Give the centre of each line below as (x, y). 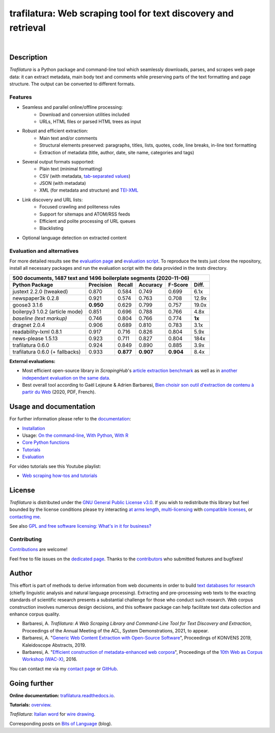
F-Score (178, 285)
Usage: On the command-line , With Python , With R (75, 435)
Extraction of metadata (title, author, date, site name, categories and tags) (117, 152)
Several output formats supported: (58, 161)
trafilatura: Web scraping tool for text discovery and (121, 13)
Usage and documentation (52, 407)
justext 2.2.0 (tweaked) (40, 291)
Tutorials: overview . (31, 705)
